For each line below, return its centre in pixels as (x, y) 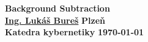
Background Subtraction (57, 8)
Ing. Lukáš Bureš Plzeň (55, 20)
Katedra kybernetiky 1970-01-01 (75, 32)
